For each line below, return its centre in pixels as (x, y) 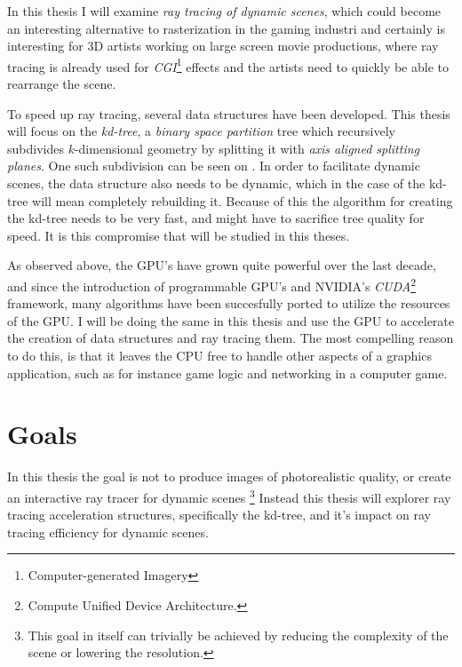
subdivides (36, 148)
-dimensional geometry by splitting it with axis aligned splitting (247, 148)
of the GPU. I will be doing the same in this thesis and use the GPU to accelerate (231, 320)
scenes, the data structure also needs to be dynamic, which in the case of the (216, 183)
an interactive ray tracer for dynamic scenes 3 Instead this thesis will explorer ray (229, 496)
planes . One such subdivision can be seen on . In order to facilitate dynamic (214, 166)
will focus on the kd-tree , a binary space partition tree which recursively (201, 131)
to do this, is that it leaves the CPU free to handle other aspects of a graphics (219, 355)
